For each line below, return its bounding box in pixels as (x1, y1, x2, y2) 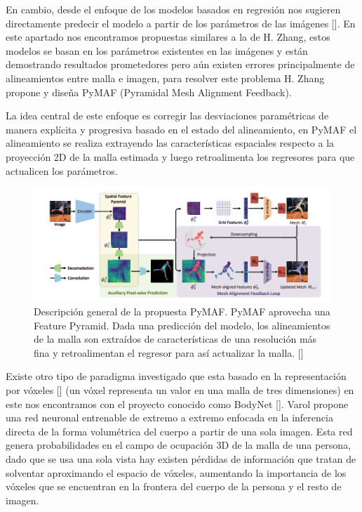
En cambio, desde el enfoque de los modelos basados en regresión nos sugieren (6, 2, 341, 16)
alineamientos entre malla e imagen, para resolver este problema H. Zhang (6, 70, 325, 85)
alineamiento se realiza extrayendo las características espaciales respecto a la (6, 136, 335, 150)
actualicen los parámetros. (6, 163, 118, 178)
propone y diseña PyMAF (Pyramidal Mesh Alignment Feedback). (6, 84, 292, 99)
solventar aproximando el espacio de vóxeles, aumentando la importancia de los (6, 465, 347, 480)
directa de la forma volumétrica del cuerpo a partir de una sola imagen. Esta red (6, 424, 353, 438)
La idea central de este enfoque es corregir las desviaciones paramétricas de (6, 108, 329, 123)
